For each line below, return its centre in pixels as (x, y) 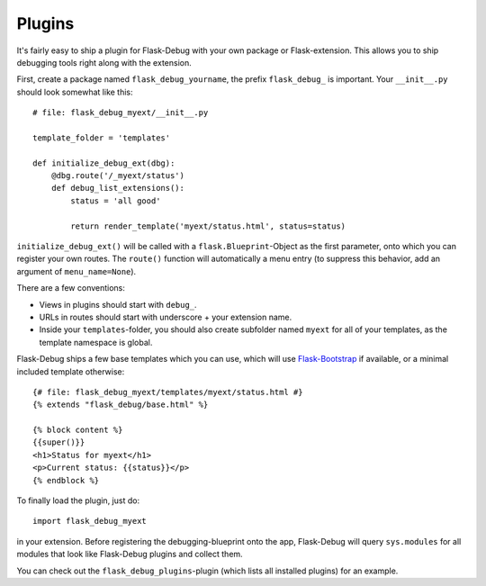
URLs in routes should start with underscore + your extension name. (166, 317)
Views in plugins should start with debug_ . (118, 304)
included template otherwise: (71, 371)
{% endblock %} (66, 480)
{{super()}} (59, 442)
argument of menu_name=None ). (76, 271)
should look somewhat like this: (75, 92)
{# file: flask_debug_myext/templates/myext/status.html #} (168, 392)
